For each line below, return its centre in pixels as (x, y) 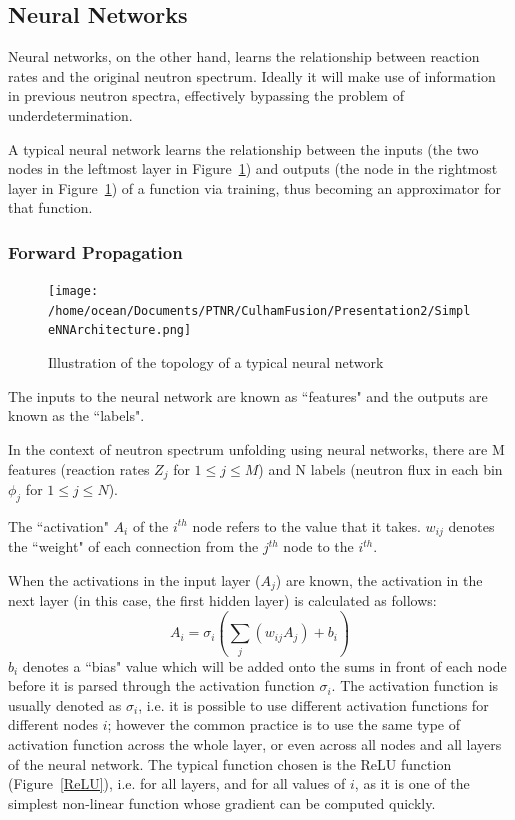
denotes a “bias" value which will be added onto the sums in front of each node (264, 665)
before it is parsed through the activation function (161, 685)
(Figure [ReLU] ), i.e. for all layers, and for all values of (177, 783)
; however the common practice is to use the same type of (284, 724)
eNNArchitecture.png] (120, 330)
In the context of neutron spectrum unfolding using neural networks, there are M (256, 448)
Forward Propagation (95, 251)
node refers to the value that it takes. (306, 525)
